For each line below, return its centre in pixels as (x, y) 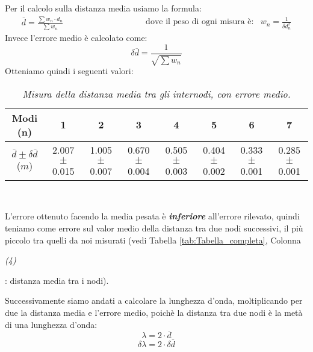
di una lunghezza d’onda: (51, 324)
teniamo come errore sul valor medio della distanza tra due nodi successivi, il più (154, 228)
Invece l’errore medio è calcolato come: (76, 38)
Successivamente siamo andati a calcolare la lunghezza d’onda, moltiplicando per (154, 300)
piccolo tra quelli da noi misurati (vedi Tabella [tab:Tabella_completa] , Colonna (153, 240)
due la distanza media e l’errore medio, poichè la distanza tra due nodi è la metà (154, 313)
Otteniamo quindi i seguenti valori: (69, 71)
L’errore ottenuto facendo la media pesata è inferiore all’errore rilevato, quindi (152, 216)
